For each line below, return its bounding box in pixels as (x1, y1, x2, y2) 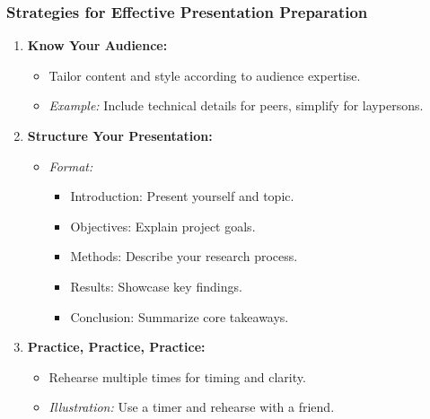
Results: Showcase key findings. (70, 276, 242, 295)
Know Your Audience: (27, 36, 168, 55)
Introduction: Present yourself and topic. (70, 187, 294, 205)
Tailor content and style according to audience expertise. (48, 65, 361, 84)
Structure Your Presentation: (27, 127, 213, 144)
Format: (48, 156, 93, 175)
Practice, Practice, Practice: (27, 337, 206, 356)
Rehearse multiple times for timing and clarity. (48, 367, 306, 386)
